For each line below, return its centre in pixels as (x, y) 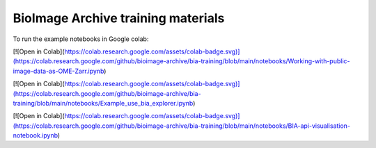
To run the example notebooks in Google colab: (81, 39)
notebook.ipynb (36, 135)
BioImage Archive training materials (119, 18)
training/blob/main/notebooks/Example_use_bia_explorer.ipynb (103, 103)
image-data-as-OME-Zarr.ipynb (58, 71)
